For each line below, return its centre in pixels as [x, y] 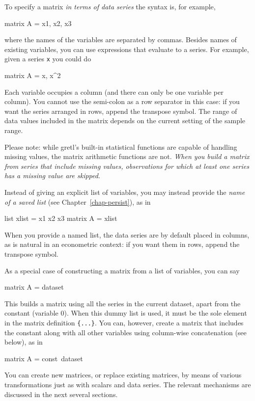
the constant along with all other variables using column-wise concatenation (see [126, 332]
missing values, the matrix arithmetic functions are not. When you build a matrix [127, 156]
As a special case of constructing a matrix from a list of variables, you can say [122, 270]
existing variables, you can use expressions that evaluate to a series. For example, [127, 49]
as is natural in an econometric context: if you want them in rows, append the [122, 244]
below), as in [24, 342]
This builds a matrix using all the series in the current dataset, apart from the [123, 303]
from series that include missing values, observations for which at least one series [127, 166]
